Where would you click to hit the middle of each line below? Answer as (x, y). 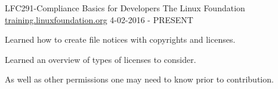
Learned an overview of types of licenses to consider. (101, 59)
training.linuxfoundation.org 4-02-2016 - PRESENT (99, 19)
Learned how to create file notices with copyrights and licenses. (120, 39)
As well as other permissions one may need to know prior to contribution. (139, 79)
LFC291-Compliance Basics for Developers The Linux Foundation (125, 8)
